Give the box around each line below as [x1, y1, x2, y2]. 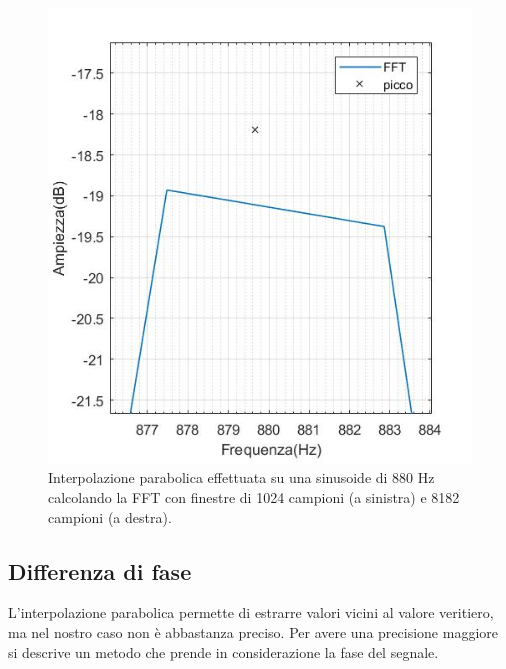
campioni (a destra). [48, 506, 172, 527]
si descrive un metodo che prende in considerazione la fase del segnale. [8, 641, 439, 662]
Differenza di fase [8, 555, 192, 586]
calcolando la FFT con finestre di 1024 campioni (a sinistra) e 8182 [48, 486, 460, 507]
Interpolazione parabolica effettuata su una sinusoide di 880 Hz [48, 467, 435, 488]
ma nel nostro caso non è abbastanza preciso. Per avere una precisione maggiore [8, 621, 498, 642]
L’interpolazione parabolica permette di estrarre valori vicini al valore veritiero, [8, 602, 494, 623]
